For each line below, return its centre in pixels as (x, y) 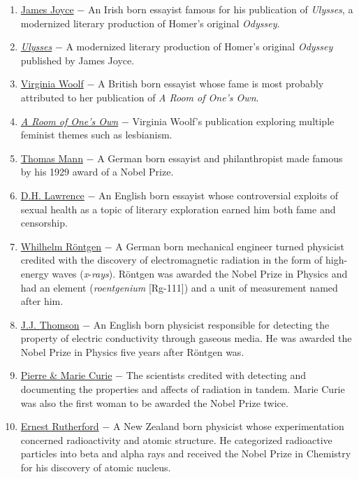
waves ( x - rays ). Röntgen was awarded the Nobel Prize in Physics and (200, 273)
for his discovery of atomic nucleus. (96, 467)
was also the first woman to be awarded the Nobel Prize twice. (154, 402)
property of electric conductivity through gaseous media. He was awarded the (186, 338)
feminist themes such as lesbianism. (96, 135)
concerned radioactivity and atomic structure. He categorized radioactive (176, 439)
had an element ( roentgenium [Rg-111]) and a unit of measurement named (179, 287)
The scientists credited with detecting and (216, 375)
